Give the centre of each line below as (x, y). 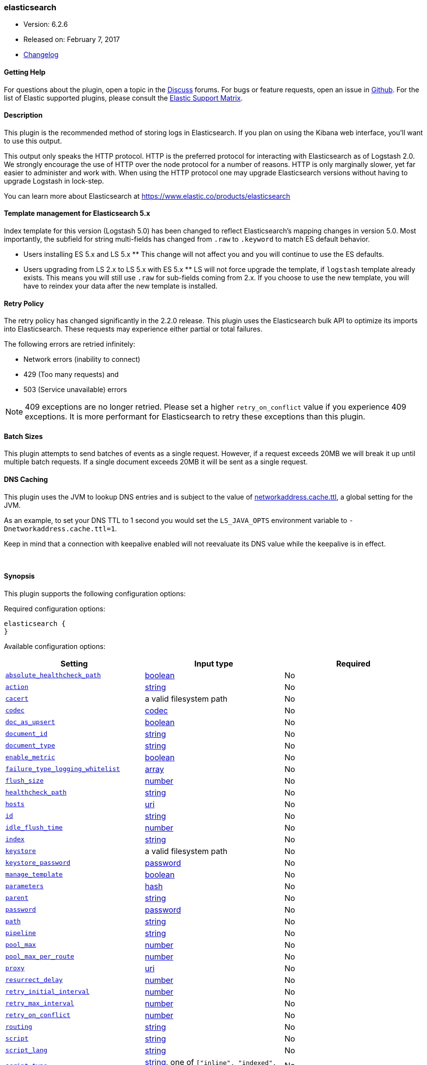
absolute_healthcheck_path (53, 675)
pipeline (21, 933)
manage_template (34, 875)
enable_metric (30, 757)
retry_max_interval (40, 1003)
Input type (214, 663)
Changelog (41, 55)
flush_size (25, 781)
